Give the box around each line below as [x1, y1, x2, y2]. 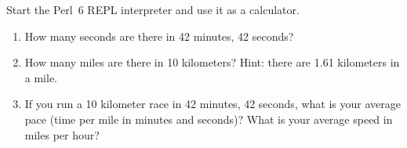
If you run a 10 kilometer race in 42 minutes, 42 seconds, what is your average [24, 96, 401, 112]
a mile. [24, 69, 58, 85]
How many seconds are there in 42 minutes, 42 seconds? [24, 27, 294, 44]
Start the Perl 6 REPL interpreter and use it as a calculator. [6, 2, 300, 17]
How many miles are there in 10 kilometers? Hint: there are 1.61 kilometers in [24, 54, 400, 70]
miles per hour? [24, 126, 100, 143]
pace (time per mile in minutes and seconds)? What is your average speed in [24, 110, 393, 127]
